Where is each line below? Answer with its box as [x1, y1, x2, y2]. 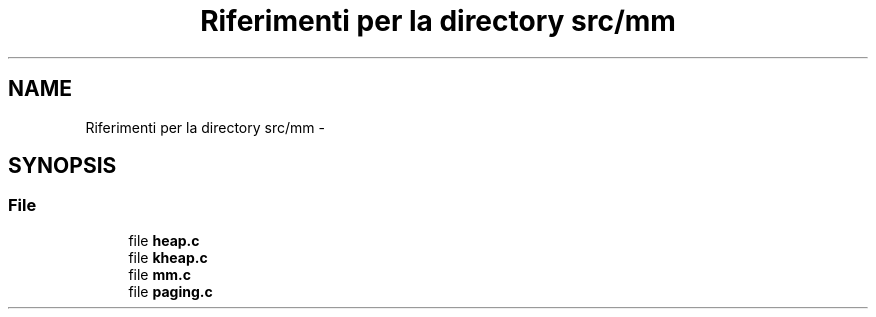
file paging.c [128, 282, 213, 300]
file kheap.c [128, 248, 208, 266]
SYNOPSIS [8, 153, 117, 179]
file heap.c [128, 231, 200, 249]
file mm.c [128, 265, 191, 283]
